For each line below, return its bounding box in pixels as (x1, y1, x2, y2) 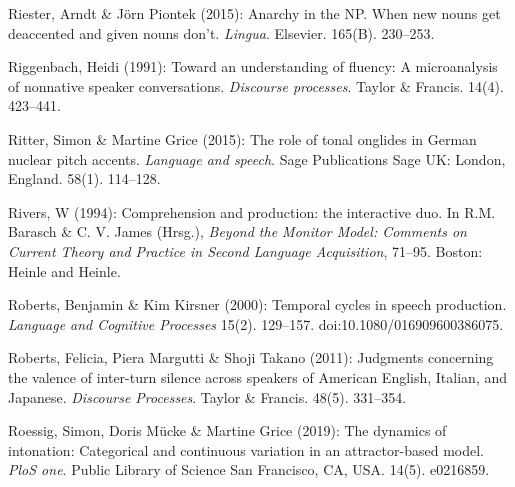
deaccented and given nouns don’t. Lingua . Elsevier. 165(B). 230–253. (8, 22, 435, 43)
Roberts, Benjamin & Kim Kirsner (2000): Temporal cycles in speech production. (8, 294, 507, 315)
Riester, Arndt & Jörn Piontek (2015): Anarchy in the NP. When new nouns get (8, 3, 501, 23)
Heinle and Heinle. (8, 260, 121, 281)
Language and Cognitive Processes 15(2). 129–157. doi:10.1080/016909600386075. (8, 313, 504, 334)
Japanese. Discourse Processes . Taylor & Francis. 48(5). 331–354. (8, 386, 407, 407)
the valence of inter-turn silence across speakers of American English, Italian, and (8, 366, 507, 387)
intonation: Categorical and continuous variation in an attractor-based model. (8, 439, 484, 460)
